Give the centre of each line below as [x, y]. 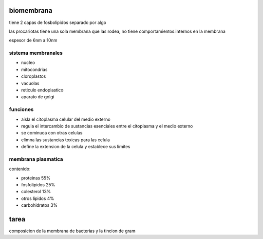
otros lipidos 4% [38, 198]
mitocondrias [34, 69]
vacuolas [30, 83]
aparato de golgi [38, 97]
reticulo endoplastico [42, 90]
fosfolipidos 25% [38, 185]
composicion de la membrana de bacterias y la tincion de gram [72, 231]
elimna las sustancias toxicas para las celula [66, 140]
